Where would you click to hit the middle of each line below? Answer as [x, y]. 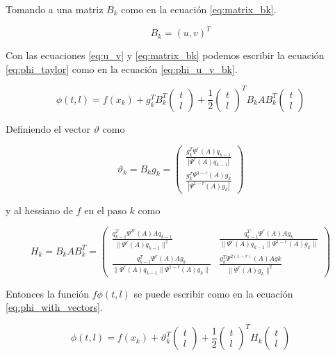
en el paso [105, 210]
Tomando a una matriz [55, 9]
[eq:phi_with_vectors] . [54, 307]
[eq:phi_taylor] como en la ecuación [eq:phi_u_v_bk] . [122, 68]
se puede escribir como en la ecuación [213, 293]
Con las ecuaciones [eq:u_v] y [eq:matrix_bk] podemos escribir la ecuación [165, 55]
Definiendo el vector [48, 128]
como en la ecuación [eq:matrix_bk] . [199, 9]
